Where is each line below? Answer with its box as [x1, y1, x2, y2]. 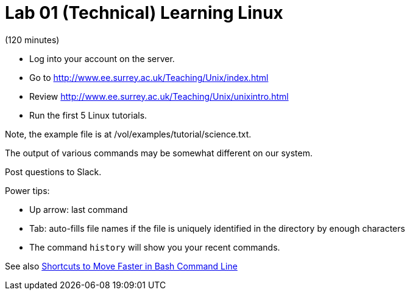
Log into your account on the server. [29, 53, 175, 64]
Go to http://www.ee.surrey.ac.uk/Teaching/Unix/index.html [29, 72, 269, 83]
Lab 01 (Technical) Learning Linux [5, 2, 283, 23]
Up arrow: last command [29, 204, 128, 215]
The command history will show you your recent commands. [29, 241, 280, 252]
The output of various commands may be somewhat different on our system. [5, 147, 313, 158]
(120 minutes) [5, 34, 60, 45]
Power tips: [5, 185, 50, 196]
